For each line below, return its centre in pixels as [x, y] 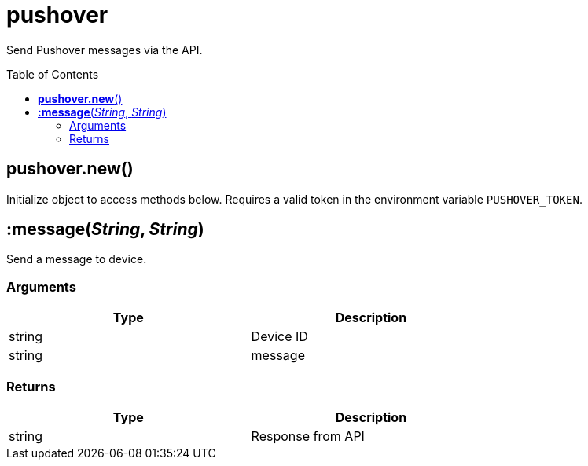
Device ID [279, 337]
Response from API [308, 436]
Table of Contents [53, 74]
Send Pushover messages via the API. [105, 50]
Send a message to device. [77, 259]
